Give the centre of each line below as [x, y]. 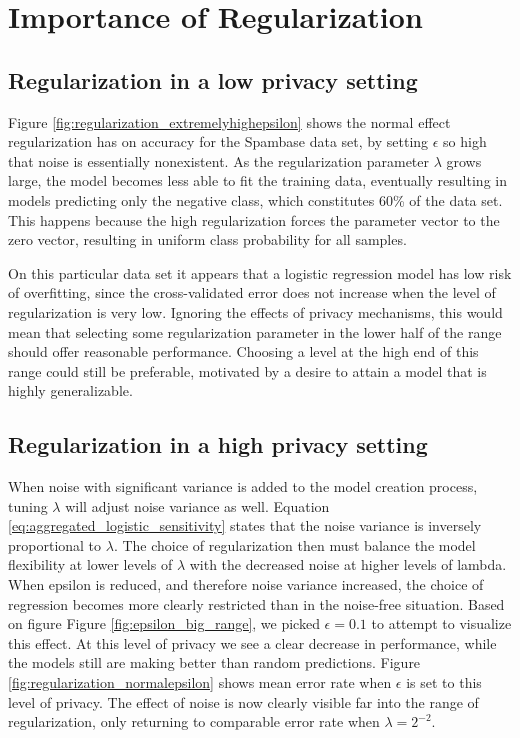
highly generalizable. [70, 390]
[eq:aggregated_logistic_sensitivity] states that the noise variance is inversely [245, 525]
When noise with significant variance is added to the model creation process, [243, 486]
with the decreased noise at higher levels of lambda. [348, 564]
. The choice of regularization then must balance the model [294, 544]
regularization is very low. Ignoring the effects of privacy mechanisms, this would [255, 311]
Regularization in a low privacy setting [213, 79]
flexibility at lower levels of [90, 564]
